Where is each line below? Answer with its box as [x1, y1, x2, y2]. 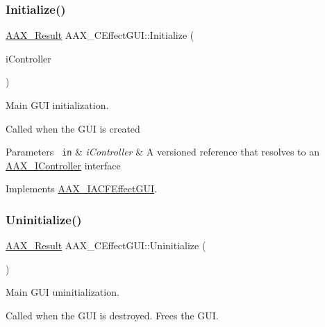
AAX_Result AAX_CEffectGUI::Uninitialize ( [6, 238, 206, 253]
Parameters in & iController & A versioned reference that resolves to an [6, 144, 319, 159]
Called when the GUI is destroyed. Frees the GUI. [6, 308, 219, 323]
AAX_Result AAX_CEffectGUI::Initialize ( [6, 28, 194, 42]
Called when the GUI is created [6, 121, 140, 135]
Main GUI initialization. [6, 98, 109, 112]
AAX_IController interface [6, 158, 121, 172]
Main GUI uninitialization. [6, 285, 119, 299]
